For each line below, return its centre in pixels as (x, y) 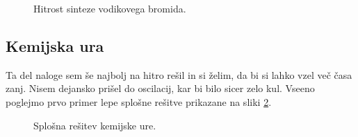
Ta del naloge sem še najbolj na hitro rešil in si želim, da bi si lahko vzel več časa (179, 74)
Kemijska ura (55, 45)
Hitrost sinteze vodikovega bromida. (110, 8)
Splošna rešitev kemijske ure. (95, 125)
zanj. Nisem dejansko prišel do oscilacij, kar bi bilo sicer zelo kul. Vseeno (160, 88)
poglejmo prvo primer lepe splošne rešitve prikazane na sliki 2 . (139, 101)
